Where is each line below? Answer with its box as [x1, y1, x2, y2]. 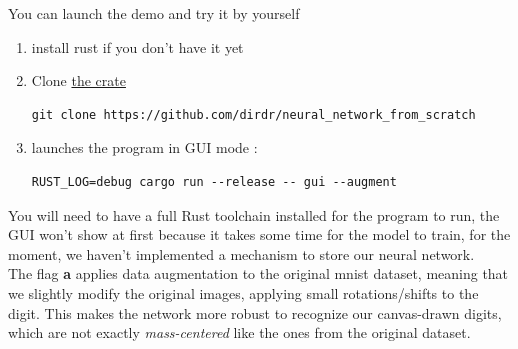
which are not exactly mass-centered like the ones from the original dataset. [8, 322, 471, 343]
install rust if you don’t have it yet [31, 36, 244, 57]
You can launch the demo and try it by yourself [8, 3, 300, 23]
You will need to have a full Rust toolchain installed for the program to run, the [8, 204, 500, 225]
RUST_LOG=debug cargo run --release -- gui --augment [31, 174, 397, 189]
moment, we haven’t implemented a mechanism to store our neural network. [8, 243, 475, 264]
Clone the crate [31, 70, 126, 91]
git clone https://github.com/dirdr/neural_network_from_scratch [31, 107, 476, 122]
